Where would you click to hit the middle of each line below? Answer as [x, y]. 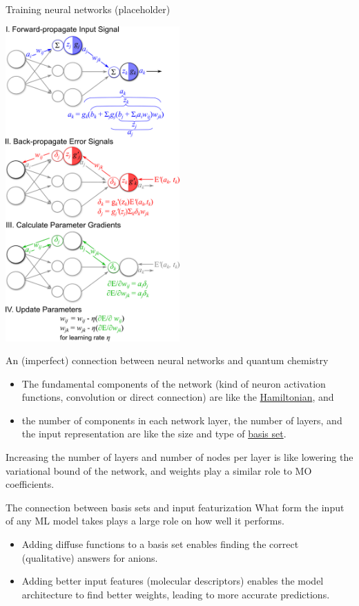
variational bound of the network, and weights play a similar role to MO [159, 470]
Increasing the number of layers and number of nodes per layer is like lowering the [179, 457]
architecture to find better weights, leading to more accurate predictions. [176, 594]
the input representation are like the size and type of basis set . [154, 434]
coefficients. [30, 484]
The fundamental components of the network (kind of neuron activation [174, 383]
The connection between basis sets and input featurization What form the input [175, 507]
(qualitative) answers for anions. [90, 557]
